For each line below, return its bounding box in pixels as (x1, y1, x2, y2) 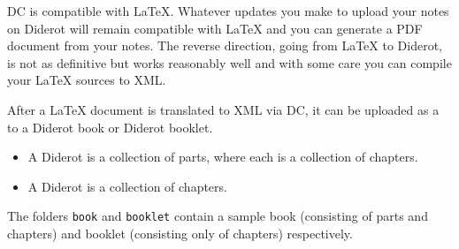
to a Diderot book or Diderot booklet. (7, 117, 213, 136)
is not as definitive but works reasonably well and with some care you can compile (7, 53, 452, 72)
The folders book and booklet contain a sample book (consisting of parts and (7, 207, 428, 225)
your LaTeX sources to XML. (7, 71, 166, 89)
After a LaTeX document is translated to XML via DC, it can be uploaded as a (7, 100, 440, 118)
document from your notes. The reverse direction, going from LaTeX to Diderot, (7, 36, 442, 55)
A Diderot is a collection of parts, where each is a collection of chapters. (27, 147, 418, 166)
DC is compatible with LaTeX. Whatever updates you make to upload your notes (7, 2, 449, 19)
